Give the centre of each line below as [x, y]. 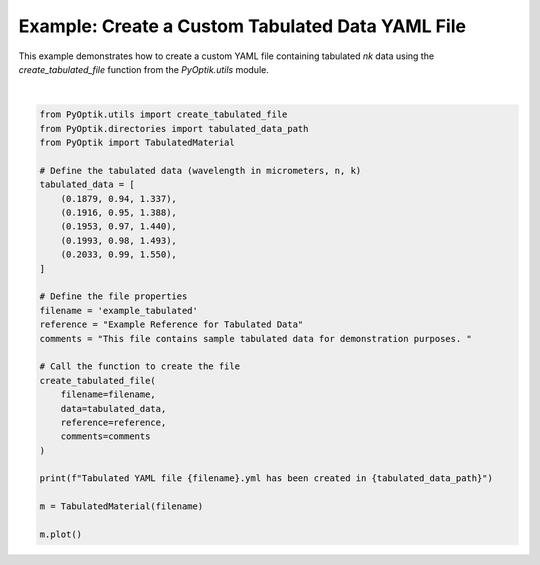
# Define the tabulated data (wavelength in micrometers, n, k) [200, 170]
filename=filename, [108, 394]
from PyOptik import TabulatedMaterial [137, 143]
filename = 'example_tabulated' [119, 310]
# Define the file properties [113, 296]
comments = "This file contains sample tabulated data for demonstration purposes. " [255, 338]
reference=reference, [113, 422]
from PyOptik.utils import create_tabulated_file [163, 114]
